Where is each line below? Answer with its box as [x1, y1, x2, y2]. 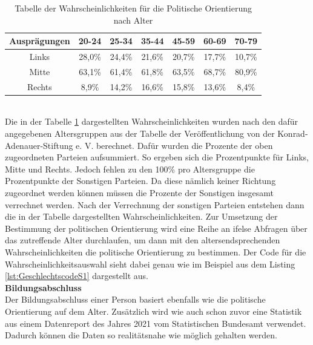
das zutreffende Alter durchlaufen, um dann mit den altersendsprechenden [5, 234, 280, 246]
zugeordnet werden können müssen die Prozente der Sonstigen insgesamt [5, 186, 274, 199]
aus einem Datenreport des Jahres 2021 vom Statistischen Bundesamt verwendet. [5, 317, 306, 329]
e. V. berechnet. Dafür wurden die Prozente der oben [76, 139, 273, 151]
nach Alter [113, 13, 153, 26]
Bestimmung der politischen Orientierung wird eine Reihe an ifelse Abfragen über [5, 222, 308, 234]
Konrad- [277, 127, 308, 139]
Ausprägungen [9, 34, 70, 47]
